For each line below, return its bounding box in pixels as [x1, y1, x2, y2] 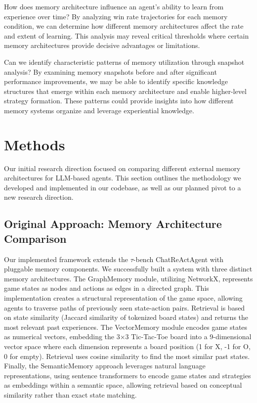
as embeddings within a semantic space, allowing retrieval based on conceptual [4, 380, 242, 390]
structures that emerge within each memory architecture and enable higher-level [4, 86, 247, 96]
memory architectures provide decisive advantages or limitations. [4, 40, 200, 50]
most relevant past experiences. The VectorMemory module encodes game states [4, 321, 248, 332]
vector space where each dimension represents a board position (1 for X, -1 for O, [4, 341, 251, 351]
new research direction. [4, 192, 74, 202]
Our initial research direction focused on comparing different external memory [4, 163, 241, 173]
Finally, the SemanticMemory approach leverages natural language [4, 360, 206, 371]
